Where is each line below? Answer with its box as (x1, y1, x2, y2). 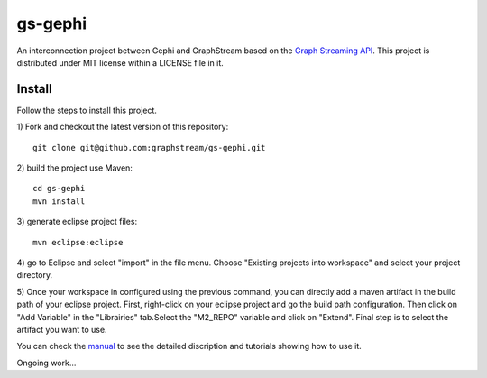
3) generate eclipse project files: (16, 217, 138, 227)
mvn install (32, 196, 86, 207)
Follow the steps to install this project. (16, 105, 158, 115)
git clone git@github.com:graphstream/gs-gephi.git (32, 143, 266, 152)
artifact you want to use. (16, 324, 107, 335)
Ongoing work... (16, 357, 77, 368)
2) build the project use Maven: (16, 162, 133, 173)
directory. (16, 270, 53, 281)
